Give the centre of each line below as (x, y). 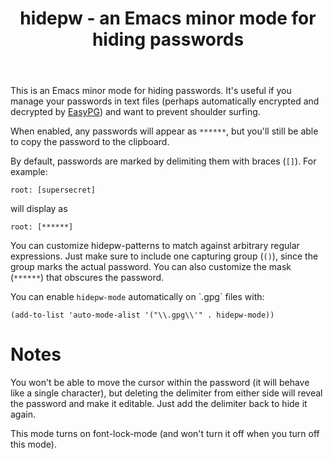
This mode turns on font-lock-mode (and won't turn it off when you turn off (165, 434)
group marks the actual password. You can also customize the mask (151, 267)
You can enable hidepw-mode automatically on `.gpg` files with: (137, 297)
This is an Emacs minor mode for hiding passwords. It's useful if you (151, 91)
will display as (39, 209)
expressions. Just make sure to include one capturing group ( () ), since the (164, 256)
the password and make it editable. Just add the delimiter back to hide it (159, 404)
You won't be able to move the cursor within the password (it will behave (160, 383)
